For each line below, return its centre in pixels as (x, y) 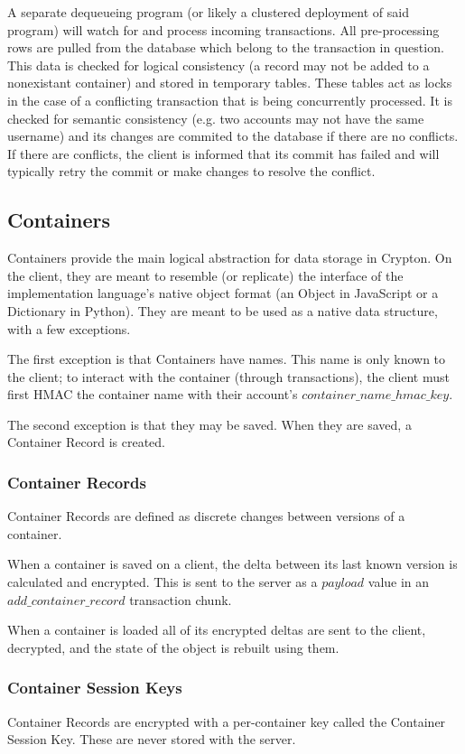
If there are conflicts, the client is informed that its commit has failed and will (223, 153)
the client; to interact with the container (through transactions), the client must (228, 376)
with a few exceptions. (69, 328)
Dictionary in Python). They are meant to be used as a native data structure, (223, 310)
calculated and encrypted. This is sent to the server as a (163, 582)
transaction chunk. (181, 599)
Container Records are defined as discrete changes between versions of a (206, 516)
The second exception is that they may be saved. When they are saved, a (209, 424)
